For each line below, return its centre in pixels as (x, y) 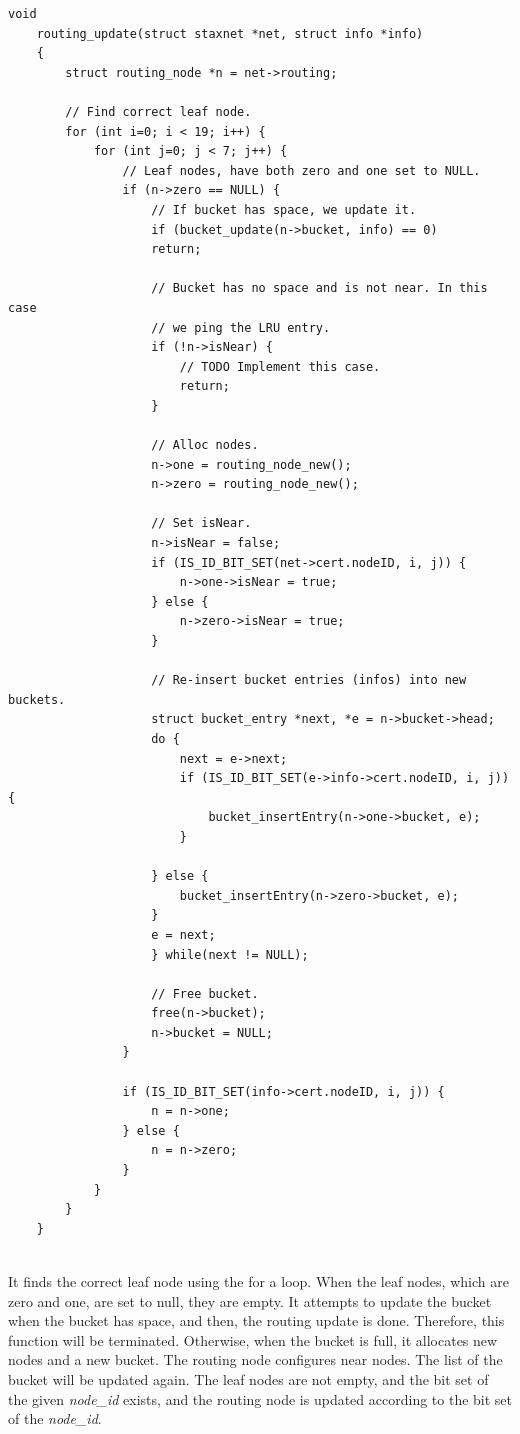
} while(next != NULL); (230, 954)
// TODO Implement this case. (280, 366)
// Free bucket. (205, 993)
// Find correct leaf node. (158, 111)
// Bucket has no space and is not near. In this (319, 288)
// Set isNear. (201, 523)
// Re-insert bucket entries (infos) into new (309, 680)
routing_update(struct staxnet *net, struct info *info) (230, 33)
